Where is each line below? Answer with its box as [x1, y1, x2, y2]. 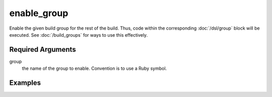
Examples [9, 78, 41, 87]
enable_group [9, 8, 69, 19]
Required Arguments [9, 45, 76, 54]
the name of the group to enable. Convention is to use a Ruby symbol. [22, 65, 167, 71]
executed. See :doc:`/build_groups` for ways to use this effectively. [9, 32, 148, 38]
